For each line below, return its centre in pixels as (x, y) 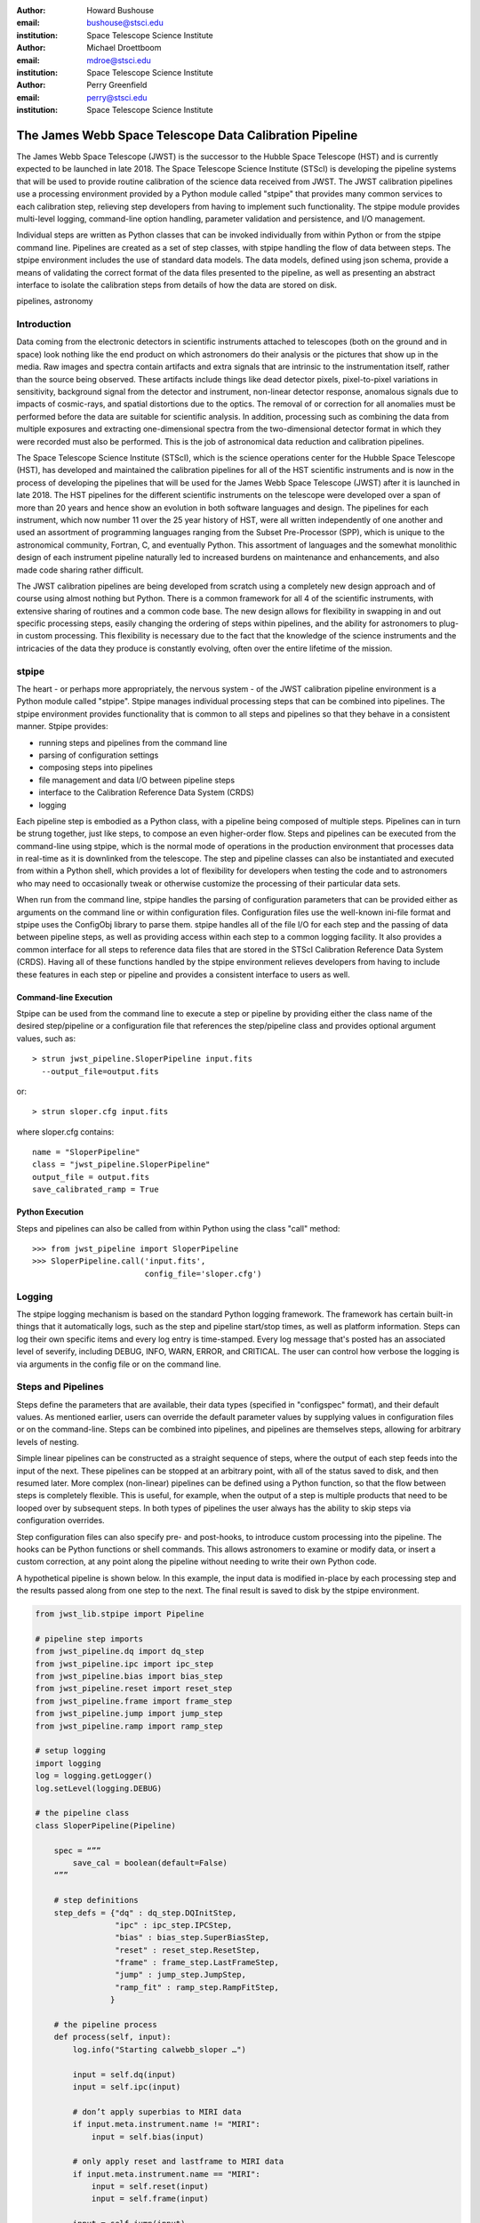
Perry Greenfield (117, 85)
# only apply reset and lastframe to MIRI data (178, 2162)
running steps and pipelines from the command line (133, 742)
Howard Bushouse (120, 10)
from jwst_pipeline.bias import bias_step (129, 1677)
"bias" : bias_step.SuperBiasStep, (192, 1938)
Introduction (44, 325)
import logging (68, 1763)
